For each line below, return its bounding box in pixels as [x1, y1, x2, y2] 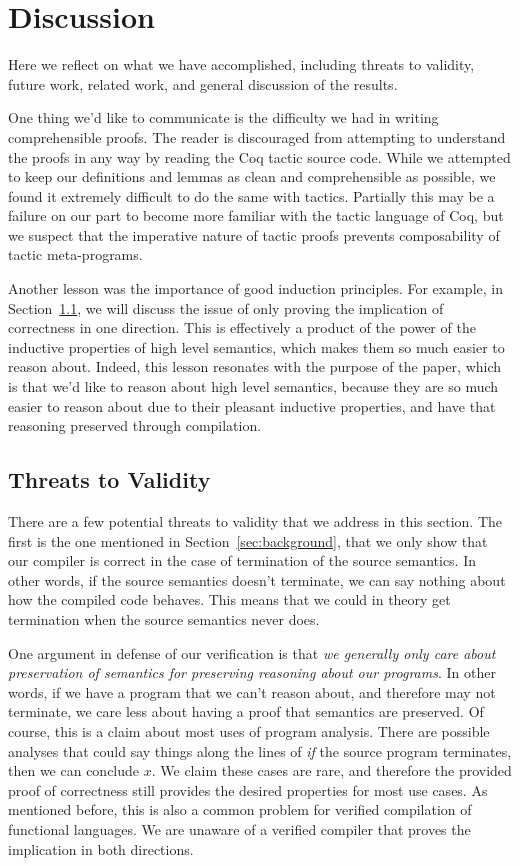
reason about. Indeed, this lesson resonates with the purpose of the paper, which [8, 356, 502, 377]
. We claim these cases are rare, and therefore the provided [151, 760, 512, 781]
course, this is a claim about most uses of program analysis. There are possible [8, 720, 490, 741]
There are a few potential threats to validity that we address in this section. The [8, 511, 503, 532]
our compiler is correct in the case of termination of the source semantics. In [8, 550, 477, 571]
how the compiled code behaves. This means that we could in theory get [8, 589, 451, 610]
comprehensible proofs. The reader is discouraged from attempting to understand [8, 126, 506, 147]
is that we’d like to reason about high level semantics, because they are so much [8, 376, 499, 397]
